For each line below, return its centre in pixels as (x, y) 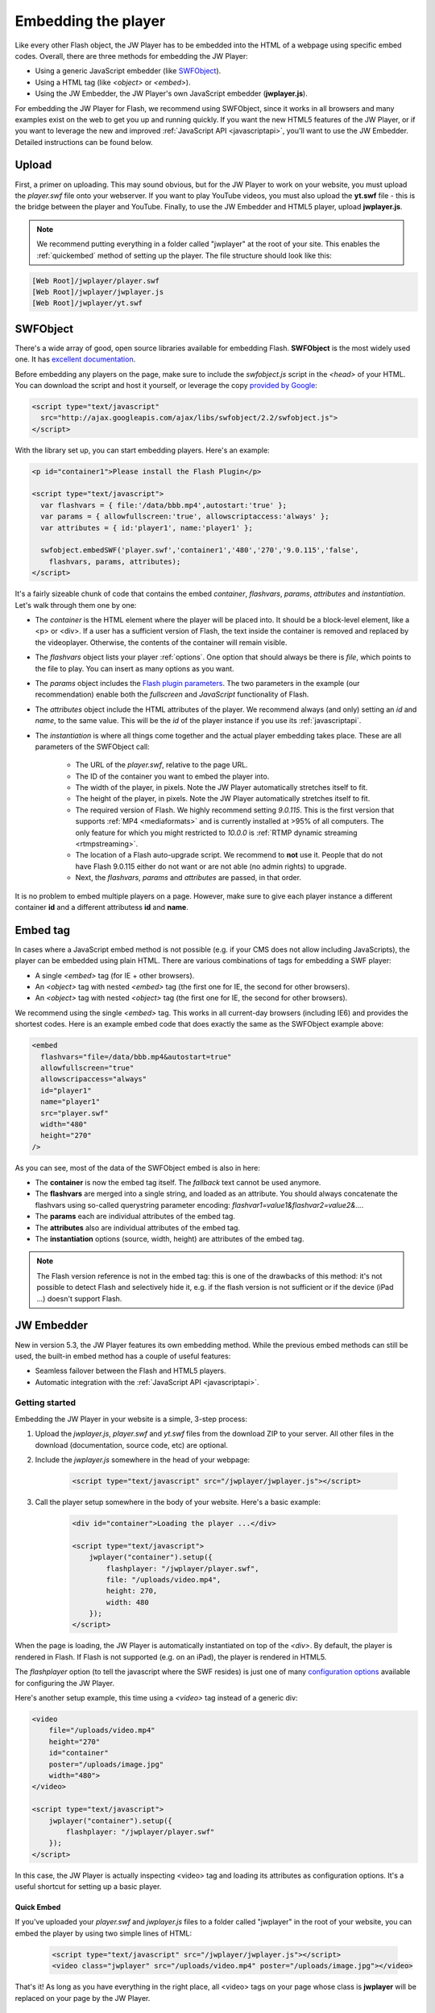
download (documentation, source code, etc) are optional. (132, 1445)
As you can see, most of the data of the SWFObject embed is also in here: (138, 1168)
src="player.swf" (75, 1113)
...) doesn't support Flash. (79, 1298)
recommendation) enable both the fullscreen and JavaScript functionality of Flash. (172, 694)
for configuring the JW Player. (64, 1683)
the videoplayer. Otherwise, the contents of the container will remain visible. (161, 642)
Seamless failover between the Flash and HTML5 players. (130, 1371)
